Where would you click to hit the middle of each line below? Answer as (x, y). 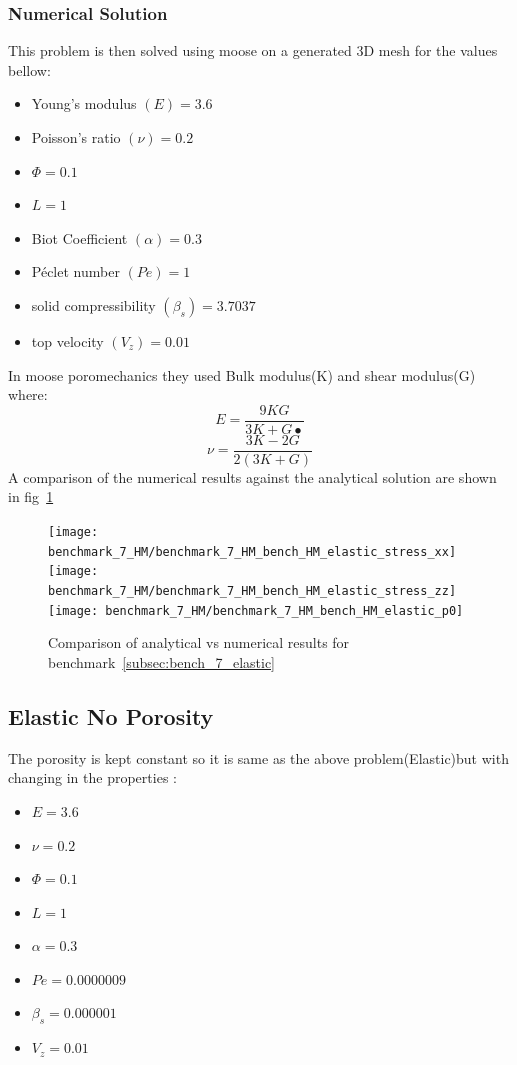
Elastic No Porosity (111, 715)
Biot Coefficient (79, 237)
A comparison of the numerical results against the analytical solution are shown (252, 476)
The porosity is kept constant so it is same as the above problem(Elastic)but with (258, 757)
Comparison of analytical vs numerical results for (199, 642)
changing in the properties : (92, 777)
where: (28, 394)
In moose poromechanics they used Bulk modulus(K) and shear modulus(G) (242, 374)
